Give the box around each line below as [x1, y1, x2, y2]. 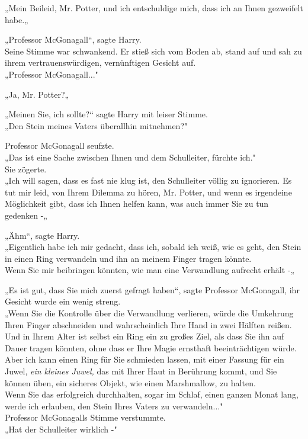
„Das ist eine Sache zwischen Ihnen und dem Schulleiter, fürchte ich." [5, 150, 256, 163]
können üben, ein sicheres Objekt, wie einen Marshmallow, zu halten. [5, 376, 256, 389]
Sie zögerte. [5, 162, 47, 175]
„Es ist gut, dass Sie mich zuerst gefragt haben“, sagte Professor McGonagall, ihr [5, 283, 300, 296]
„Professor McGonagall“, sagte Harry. [5, 33, 142, 46]
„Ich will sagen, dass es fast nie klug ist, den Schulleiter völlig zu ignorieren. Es [5, 174, 292, 187]
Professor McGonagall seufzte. [5, 139, 114, 152]
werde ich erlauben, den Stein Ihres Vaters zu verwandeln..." [5, 399, 223, 412]
